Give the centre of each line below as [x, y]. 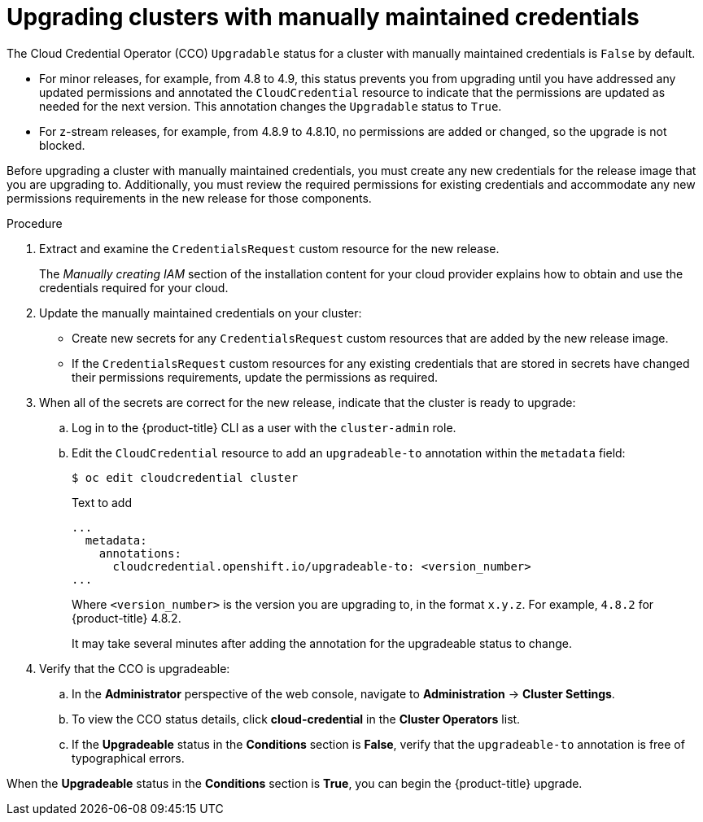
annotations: [140, 553]
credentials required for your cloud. [134, 287]
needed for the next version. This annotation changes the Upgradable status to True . [271, 106]
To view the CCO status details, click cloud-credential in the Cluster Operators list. [296, 719]
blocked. [62, 145]
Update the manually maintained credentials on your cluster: [201, 313]
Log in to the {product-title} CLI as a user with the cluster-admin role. [264, 427]
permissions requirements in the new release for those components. [189, 198]
